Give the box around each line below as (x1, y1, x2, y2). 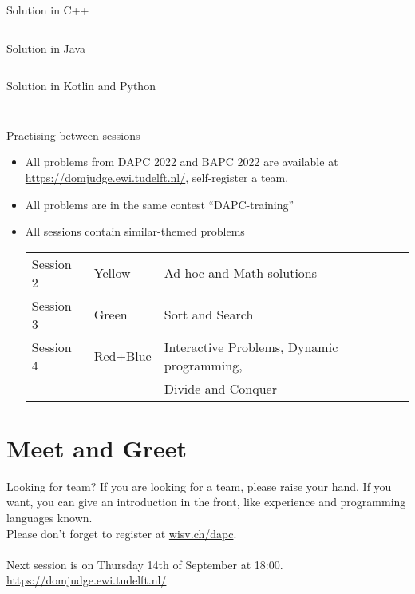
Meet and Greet (6, 431, 188, 464)
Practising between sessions (6, 126, 140, 143)
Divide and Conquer (164, 378, 277, 398)
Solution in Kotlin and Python (6, 77, 156, 94)
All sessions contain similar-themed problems (25, 223, 245, 240)
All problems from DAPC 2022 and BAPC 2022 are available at (25, 153, 338, 170)
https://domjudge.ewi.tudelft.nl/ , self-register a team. (25, 168, 289, 185)
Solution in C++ (6, 2, 89, 18)
